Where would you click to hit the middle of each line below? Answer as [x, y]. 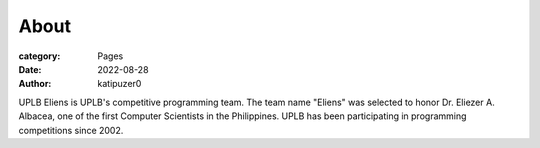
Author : [35, 84]
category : [39, 56]
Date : [30, 69]
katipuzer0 [119, 84]
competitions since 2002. [71, 130]
